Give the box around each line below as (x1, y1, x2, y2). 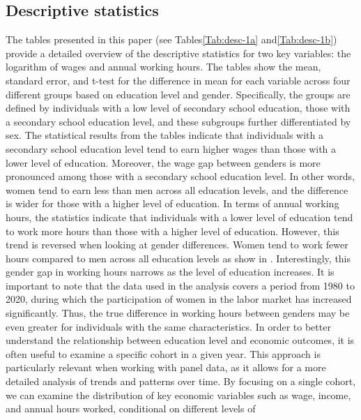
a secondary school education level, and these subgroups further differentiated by (6, 114, 351, 128)
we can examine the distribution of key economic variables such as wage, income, (6, 387, 351, 402)
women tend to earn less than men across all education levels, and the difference (6, 182, 348, 197)
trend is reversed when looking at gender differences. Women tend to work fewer (6, 237, 348, 252)
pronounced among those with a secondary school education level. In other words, (6, 169, 355, 183)
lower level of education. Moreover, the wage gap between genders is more (6, 155, 321, 170)
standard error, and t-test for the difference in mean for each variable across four (6, 73, 351, 87)
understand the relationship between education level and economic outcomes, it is (6, 333, 355, 347)
